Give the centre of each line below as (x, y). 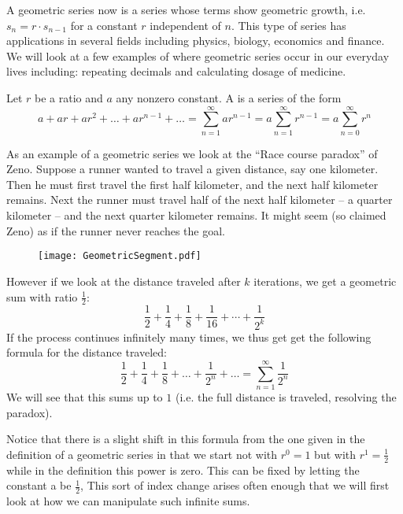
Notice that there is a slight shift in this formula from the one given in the (186, 439)
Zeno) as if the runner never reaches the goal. (116, 230)
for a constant (104, 25)
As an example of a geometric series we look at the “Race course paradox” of (192, 153)
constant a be (39, 485)
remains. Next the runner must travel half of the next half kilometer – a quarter (200, 200)
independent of (185, 25)
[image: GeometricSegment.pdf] (120, 256)
